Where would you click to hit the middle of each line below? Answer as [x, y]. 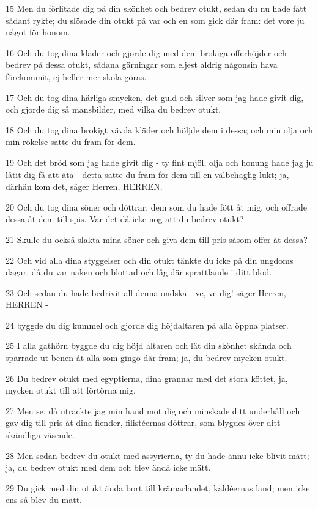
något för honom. [38, 32]
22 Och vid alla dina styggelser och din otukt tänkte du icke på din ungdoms [150, 260]
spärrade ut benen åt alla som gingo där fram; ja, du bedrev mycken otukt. [146, 358]
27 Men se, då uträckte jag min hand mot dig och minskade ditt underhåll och [153, 410]
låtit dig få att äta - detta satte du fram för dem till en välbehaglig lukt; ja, [147, 174]
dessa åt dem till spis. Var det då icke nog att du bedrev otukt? [125, 219]
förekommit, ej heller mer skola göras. [76, 76]
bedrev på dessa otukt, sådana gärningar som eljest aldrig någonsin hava [142, 65]
